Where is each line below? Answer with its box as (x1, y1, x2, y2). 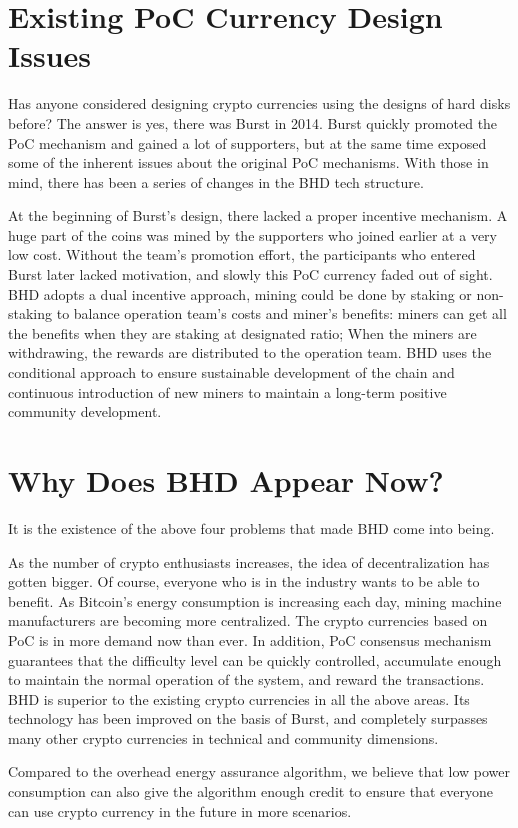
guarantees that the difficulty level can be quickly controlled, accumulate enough (8, 649, 502, 670)
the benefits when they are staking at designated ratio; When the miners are (8, 322, 477, 343)
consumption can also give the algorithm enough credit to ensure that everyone (8, 781, 493, 802)
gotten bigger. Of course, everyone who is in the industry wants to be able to (8, 571, 480, 592)
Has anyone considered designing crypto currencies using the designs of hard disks (8, 93, 511, 114)
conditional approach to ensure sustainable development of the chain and (8, 362, 455, 383)
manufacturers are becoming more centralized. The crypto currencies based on (8, 610, 488, 631)
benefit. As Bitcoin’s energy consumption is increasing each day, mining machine (8, 590, 502, 611)
